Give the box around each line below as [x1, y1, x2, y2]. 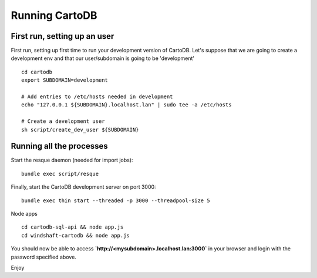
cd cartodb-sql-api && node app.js [21, 224, 124, 230]
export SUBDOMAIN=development [21, 77, 109, 83]
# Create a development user [21, 118, 105, 125]
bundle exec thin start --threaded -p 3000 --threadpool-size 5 [21, 197, 211, 204]
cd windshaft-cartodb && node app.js [21, 232, 130, 239]
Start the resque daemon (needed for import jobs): [11, 156, 133, 164]
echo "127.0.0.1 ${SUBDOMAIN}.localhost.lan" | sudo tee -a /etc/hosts [21, 102, 232, 108]
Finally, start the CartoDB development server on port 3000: [11, 183, 156, 190]
